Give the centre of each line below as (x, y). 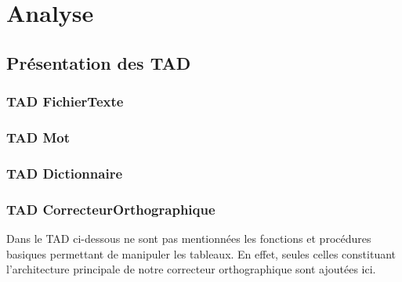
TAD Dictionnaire (65, 173)
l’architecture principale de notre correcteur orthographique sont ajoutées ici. (191, 269)
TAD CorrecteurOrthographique (111, 209)
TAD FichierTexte (65, 101)
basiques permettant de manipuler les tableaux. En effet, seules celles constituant (201, 253)
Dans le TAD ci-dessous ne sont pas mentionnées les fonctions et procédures (189, 238)
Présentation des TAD (99, 62)
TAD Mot (38, 137)
